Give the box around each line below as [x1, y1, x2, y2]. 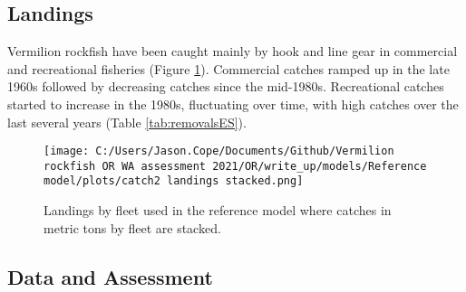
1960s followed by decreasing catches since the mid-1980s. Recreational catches [7, 77, 444, 96]
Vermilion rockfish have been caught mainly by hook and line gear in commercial [7, 42, 458, 61]
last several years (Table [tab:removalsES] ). [7, 112, 247, 131]
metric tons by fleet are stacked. [44, 218, 221, 237]
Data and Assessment [7, 262, 213, 290]
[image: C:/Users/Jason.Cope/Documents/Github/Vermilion [44, 145, 394, 158]
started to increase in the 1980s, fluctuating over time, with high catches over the [7, 94, 459, 113]
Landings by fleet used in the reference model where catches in [44, 201, 392, 220]
